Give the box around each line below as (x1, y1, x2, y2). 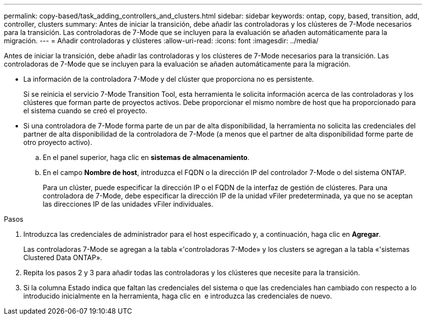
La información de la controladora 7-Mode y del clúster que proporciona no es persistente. (23, 75, 314, 83)
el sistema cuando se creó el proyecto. (23, 106, 147, 115)
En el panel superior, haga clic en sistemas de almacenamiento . (43, 153, 249, 161)
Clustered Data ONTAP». (23, 253, 102, 262)
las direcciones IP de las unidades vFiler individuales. (43, 200, 213, 208)
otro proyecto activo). (23, 138, 92, 146)
